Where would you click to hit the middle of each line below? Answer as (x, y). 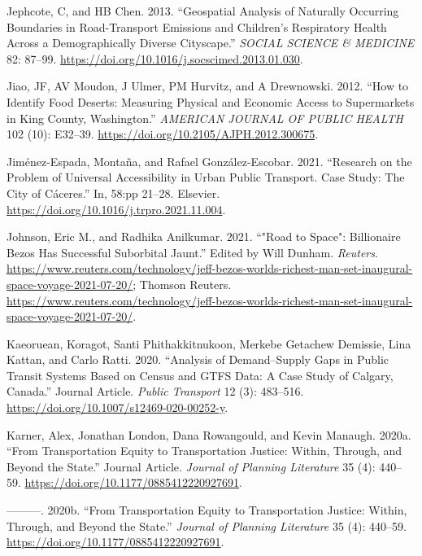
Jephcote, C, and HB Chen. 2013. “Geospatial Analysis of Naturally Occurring (203, 11)
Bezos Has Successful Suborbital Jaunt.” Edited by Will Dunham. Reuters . (192, 252)
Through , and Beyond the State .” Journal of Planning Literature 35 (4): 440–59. (207, 525)
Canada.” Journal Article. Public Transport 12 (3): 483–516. (155, 391)
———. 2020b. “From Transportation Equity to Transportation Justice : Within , (207, 510)
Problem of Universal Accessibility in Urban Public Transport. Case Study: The (206, 177)
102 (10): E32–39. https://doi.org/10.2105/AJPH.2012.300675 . (163, 134)
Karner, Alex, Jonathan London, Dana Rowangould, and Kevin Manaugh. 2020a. (209, 434)
